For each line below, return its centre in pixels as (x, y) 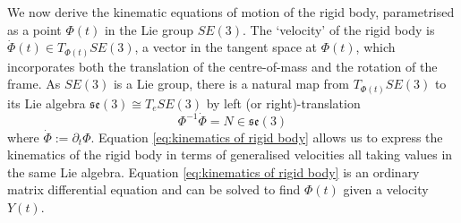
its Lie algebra (47, 103)
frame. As (34, 84)
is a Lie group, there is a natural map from (231, 84)
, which (376, 47)
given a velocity (386, 189)
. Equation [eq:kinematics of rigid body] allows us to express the (267, 137)
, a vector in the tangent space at (226, 47)
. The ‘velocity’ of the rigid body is (339, 29)
